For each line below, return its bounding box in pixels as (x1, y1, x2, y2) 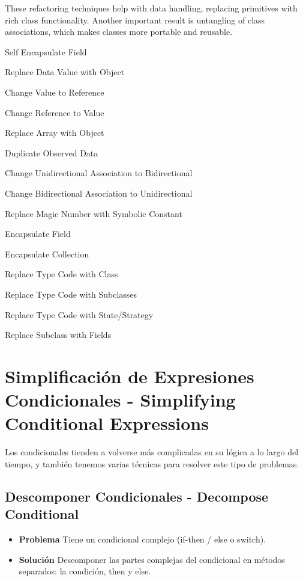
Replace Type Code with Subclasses (5, 287, 137, 300)
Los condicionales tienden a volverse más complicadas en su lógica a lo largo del (5, 446, 299, 458)
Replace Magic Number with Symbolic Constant (5, 207, 182, 220)
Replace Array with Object (5, 126, 104, 139)
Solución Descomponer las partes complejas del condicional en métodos (19, 553, 285, 565)
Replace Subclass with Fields (5, 328, 112, 341)
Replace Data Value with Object (5, 66, 125, 78)
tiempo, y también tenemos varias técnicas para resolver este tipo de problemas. (5, 457, 299, 470)
